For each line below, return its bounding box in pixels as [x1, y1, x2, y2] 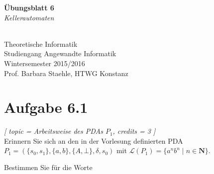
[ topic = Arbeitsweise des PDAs [4, 126, 103, 136]
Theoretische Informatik [4, 38, 78, 49]
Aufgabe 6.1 [4, 97, 88, 117]
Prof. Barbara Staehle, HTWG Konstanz [4, 68, 128, 78]
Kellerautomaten [4, 12, 54, 22]
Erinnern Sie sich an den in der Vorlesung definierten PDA [4, 135, 183, 146]
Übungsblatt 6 [4, 2, 54, 12]
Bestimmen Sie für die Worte [4, 162, 93, 173]
